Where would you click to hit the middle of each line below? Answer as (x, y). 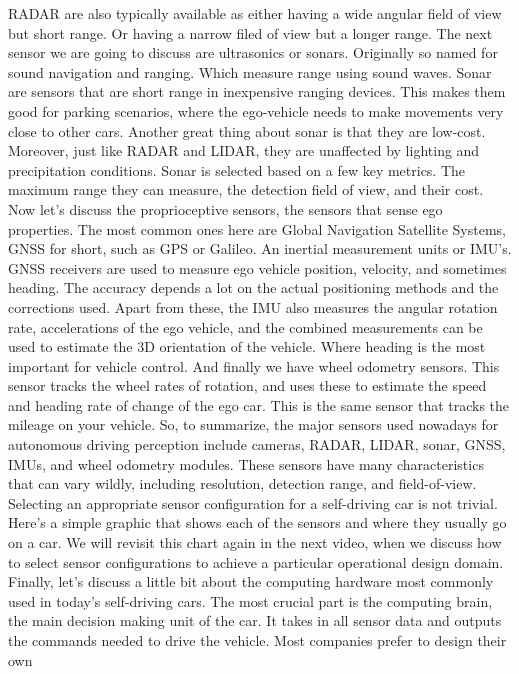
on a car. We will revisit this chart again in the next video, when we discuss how (255, 542)
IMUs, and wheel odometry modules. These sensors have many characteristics (246, 463)
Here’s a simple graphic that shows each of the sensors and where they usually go (257, 522)
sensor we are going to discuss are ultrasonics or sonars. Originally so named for (253, 52)
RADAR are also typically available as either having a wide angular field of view (255, 13)
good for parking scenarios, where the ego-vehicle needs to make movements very (256, 110)
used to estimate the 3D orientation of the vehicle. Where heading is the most (247, 346)
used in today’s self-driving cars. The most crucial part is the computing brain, (250, 600)
